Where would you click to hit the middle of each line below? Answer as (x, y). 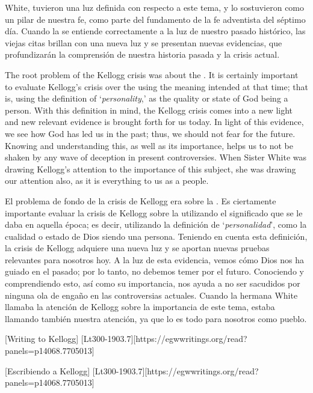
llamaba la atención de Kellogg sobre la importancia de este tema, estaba (140, 307)
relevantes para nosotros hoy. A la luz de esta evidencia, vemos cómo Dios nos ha (154, 259)
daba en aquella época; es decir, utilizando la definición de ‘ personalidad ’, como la (156, 224)
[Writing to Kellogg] (42, 339)
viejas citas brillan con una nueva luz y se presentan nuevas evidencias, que (144, 42)
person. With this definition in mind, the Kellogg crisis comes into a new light (149, 110)
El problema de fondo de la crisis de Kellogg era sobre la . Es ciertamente (141, 200)
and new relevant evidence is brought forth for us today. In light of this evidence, (154, 122)
